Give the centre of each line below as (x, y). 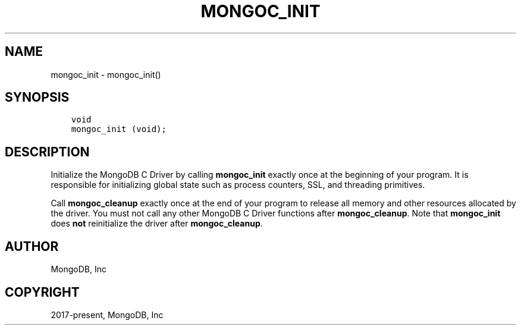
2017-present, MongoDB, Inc (107, 315)
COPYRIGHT (42, 292)
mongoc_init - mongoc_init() (106, 74)
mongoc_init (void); (119, 129)
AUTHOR (32, 246)
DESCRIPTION (47, 152)
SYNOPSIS (37, 98)
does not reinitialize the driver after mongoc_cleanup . (157, 224)
